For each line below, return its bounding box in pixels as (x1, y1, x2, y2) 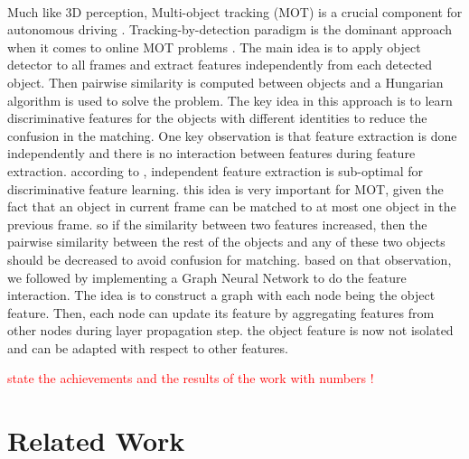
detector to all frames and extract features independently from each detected (7, 55, 433, 74)
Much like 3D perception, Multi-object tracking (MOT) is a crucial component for (7, 2, 463, 21)
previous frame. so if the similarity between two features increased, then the (7, 214, 427, 233)
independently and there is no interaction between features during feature (7, 144, 416, 163)
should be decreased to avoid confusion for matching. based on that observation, (7, 249, 452, 268)
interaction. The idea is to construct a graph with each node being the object (7, 286, 436, 304)
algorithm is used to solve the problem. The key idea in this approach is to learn (7, 90, 453, 109)
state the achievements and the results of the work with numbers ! (7, 369, 374, 388)
